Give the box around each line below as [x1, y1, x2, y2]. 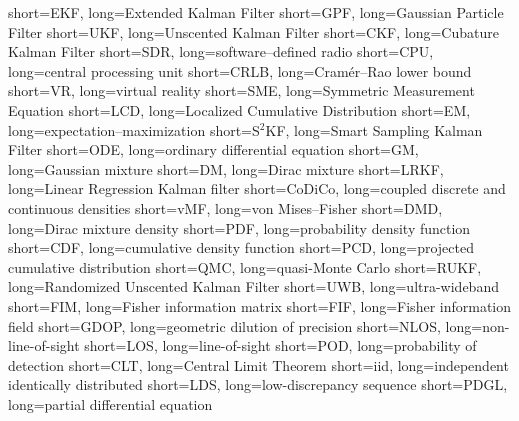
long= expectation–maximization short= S [8, 119, 260, 140]
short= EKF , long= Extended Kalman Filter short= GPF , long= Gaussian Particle [8, 2, 504, 22]
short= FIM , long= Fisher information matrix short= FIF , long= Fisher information [8, 295, 512, 316]
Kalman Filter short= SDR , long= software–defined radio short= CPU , [8, 41, 434, 62]
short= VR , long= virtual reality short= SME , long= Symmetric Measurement [8, 80, 475, 101]
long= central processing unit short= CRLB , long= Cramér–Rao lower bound [8, 60, 472, 81]
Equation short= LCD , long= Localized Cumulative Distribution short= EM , [8, 99, 471, 120]
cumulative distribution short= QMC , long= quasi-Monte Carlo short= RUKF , [8, 256, 482, 277]
